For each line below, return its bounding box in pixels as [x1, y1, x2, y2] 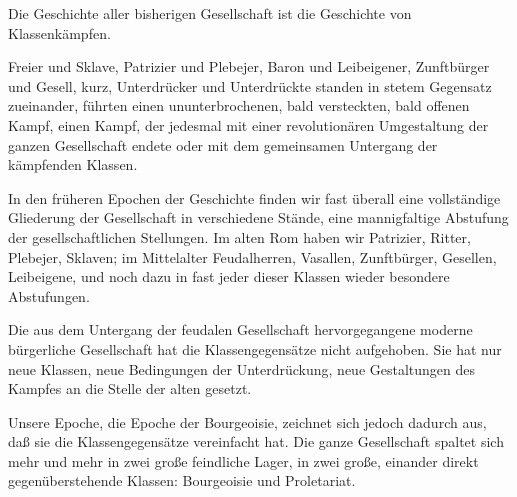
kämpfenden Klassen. [8, 154, 138, 175]
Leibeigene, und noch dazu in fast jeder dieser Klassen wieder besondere [8, 266, 450, 287]
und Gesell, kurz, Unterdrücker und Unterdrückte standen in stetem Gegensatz [8, 75, 492, 96]
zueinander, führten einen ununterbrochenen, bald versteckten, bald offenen [8, 95, 470, 116]
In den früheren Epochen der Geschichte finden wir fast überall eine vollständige [8, 187, 501, 208]
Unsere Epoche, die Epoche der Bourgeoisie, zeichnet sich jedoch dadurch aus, [8, 411, 487, 432]
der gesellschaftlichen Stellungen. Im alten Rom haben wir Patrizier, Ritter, [8, 226, 471, 247]
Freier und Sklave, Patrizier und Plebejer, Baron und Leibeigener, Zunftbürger [8, 56, 490, 77]
